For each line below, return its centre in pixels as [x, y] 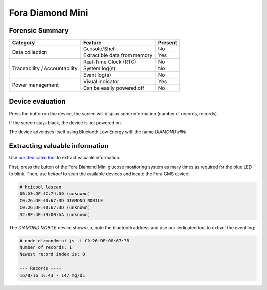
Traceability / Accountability [45, 68]
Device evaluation [38, 102]
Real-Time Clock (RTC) [110, 62]
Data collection [30, 52]
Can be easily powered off [114, 88]
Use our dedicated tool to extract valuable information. [65, 158]
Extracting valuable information [59, 146]
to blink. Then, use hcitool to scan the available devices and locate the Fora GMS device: [99, 174]
